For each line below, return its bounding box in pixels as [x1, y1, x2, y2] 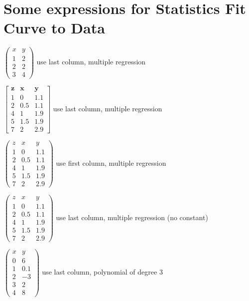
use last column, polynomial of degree [42, 267, 157, 277]
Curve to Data [3, 17, 105, 38]
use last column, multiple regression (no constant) [56, 212, 208, 223]
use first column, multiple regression [56, 157, 166, 168]
